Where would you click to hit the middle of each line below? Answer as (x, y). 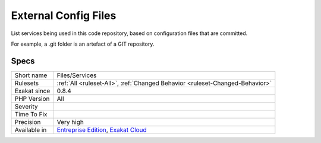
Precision (28, 122)
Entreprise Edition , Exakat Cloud (102, 129)
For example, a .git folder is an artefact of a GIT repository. (83, 44)
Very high (70, 122)
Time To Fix (31, 114)
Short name (31, 75)
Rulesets (26, 83)
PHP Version (32, 98)
